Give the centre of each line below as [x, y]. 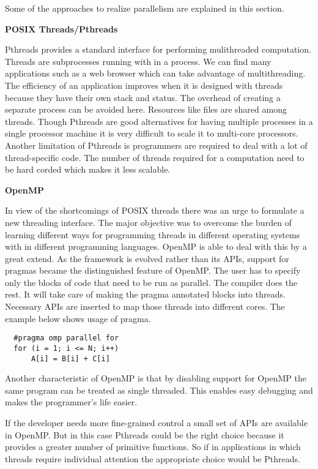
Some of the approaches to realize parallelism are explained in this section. [145, 8]
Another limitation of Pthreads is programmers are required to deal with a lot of [156, 145]
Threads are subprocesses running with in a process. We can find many [138, 61]
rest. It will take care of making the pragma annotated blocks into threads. [145, 294]
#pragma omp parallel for [66, 338]
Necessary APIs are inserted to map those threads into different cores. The [145, 306]
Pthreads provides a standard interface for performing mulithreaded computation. [158, 49]
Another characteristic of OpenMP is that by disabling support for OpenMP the [156, 378]
